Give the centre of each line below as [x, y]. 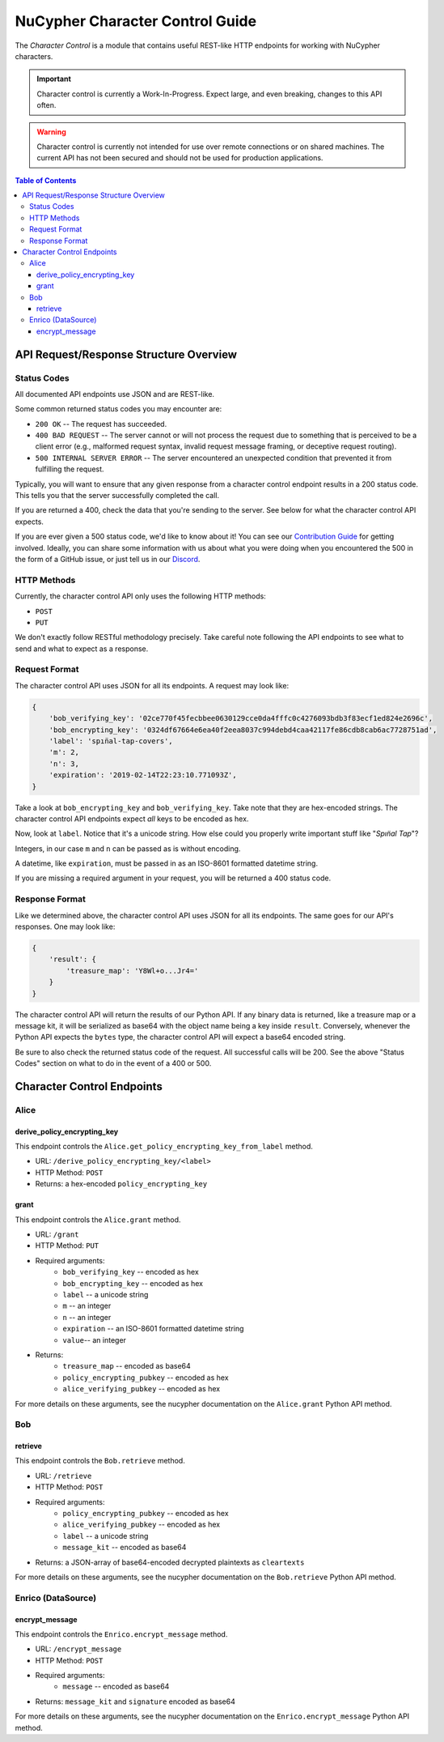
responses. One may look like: [65, 926]
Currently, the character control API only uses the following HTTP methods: [140, 596]
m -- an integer [87, 1306]
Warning [51, 132]
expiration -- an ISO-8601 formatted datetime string [153, 1329]
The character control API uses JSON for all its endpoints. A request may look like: [152, 685]
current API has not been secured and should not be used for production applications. [180, 158]
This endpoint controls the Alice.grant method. [98, 1220]
